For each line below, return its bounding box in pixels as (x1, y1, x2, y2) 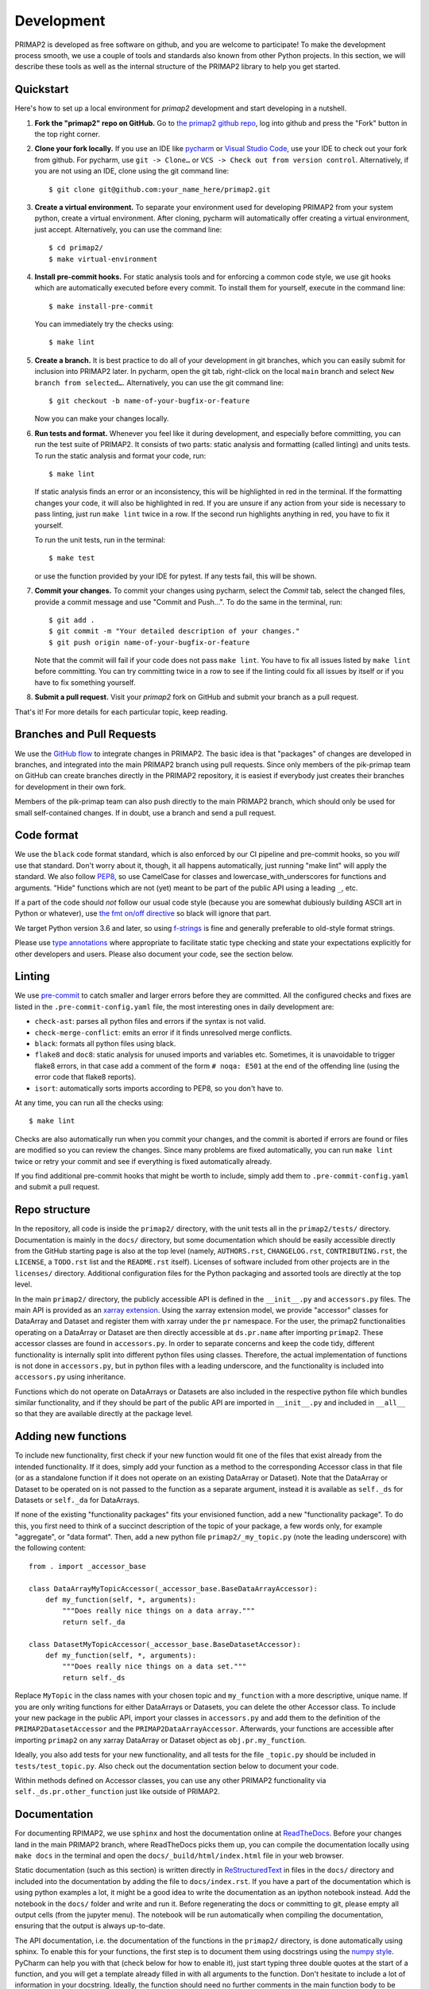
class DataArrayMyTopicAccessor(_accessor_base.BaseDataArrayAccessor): (29, 1584, 318, 1593)
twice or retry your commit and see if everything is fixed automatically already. (14, 1156, 272, 1166)
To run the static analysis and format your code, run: (34, 450, 207, 461)
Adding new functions (14, 1430, 127, 1443)
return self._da (62, 1617, 126, 1626)
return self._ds (62, 1673, 126, 1682)
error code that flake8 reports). (34, 1072, 137, 1082)
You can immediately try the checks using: (34, 319, 174, 329)
